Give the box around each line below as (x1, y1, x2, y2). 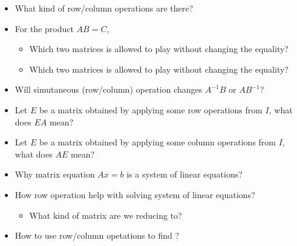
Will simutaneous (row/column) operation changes (15, 83, 203, 96)
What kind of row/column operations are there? (15, 2, 194, 14)
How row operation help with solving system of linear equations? (15, 188, 255, 201)
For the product (15, 22, 74, 35)
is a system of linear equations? (126, 168, 243, 181)
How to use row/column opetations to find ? (15, 229, 180, 242)
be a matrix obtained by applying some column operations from (39, 136, 276, 148)
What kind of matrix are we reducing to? (29, 208, 182, 221)
